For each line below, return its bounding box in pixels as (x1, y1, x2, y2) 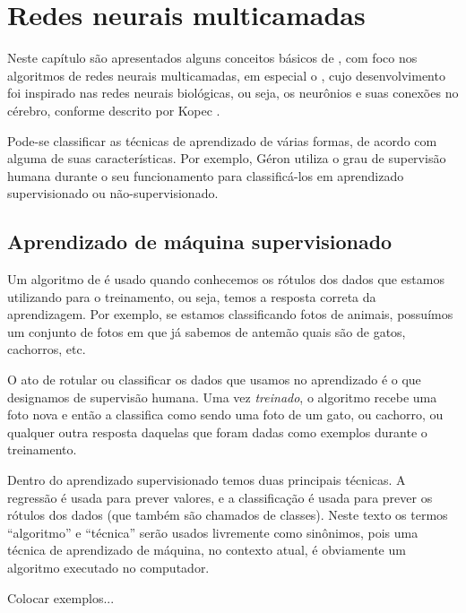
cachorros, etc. (7, 340, 86, 358)
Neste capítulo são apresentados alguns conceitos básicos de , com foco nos (7, 48, 418, 67)
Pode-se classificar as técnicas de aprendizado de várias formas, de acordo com (7, 131, 437, 150)
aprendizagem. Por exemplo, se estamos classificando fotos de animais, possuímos (7, 305, 453, 324)
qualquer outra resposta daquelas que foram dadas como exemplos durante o (7, 422, 427, 441)
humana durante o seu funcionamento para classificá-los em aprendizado (7, 166, 404, 185)
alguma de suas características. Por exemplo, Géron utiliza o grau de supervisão (7, 149, 446, 168)
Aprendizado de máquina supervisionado (7, 228, 393, 255)
